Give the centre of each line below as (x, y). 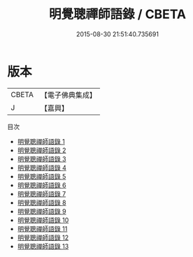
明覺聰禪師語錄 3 (42, 159)
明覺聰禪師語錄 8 (42, 203)
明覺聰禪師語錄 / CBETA (117, 14)
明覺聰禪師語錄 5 (42, 176)
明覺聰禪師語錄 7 (42, 193)
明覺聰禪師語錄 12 (43, 237)
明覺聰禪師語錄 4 (42, 168)
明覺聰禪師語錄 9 (42, 211)
